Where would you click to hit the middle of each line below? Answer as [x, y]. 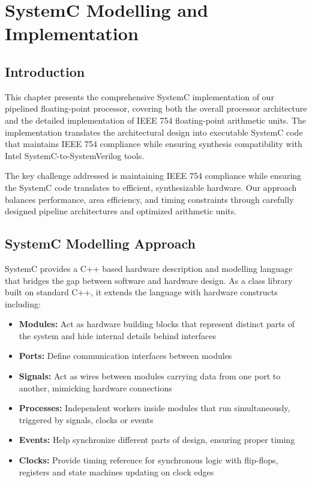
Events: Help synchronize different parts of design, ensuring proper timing [157, 440]
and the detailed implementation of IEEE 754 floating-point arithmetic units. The [156, 120]
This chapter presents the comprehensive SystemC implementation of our [139, 96]
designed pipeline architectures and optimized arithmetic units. [121, 211]
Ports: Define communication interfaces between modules [125, 356]
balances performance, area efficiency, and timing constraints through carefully [149, 199]
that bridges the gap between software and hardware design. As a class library [149, 280]
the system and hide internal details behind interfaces [118, 335]
